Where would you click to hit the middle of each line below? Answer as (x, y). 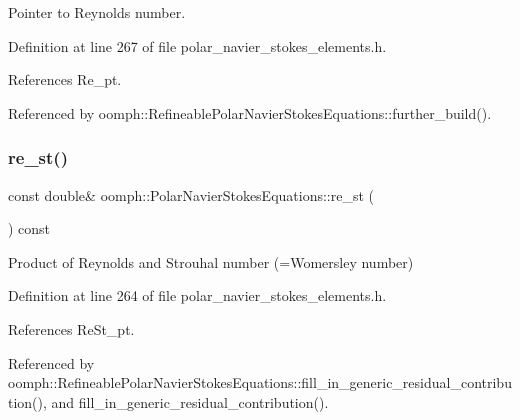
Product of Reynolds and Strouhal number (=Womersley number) (211, 261)
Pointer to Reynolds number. (97, 12)
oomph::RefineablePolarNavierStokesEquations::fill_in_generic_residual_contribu (260, 382)
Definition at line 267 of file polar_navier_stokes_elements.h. (197, 45)
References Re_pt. (65, 79)
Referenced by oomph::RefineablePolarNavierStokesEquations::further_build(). (250, 112)
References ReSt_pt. (71, 328)
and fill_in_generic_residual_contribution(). (190, 401)
